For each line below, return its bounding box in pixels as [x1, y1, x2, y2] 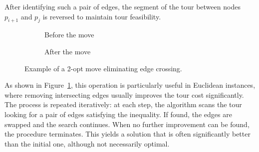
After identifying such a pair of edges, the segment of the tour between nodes [4, 1, 241, 11]
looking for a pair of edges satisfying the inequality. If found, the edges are [4, 109, 232, 119]
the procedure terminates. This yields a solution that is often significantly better [4, 129, 251, 139]
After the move [44, 46, 91, 56]
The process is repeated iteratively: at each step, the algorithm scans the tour [4, 99, 242, 110]
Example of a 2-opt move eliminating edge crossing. [24, 63, 182, 73]
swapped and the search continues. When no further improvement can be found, [4, 119, 250, 129]
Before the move [44, 29, 94, 40]
